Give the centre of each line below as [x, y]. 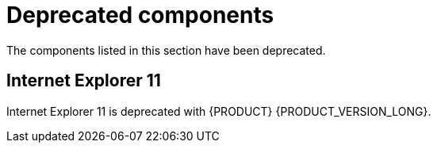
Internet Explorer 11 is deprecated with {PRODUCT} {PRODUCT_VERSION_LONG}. [219, 111]
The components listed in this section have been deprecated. [166, 50]
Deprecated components [140, 15]
